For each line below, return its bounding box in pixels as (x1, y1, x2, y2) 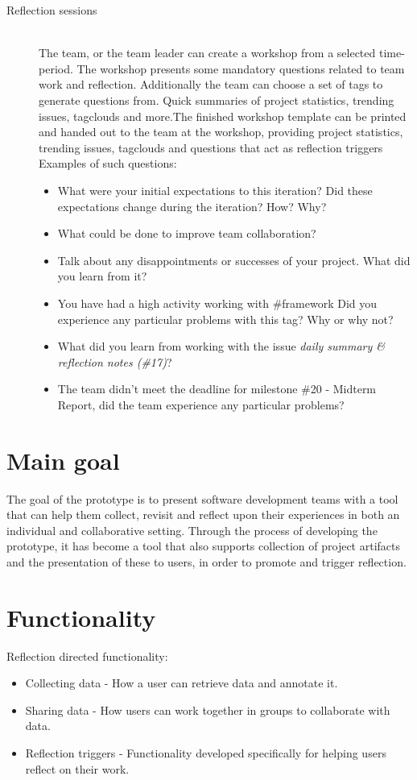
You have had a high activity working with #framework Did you (57, 294, 378, 311)
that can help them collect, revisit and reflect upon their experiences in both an (6, 506, 400, 523)
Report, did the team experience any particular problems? (57, 396, 345, 413)
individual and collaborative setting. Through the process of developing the (6, 521, 378, 538)
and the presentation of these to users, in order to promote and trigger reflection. (6, 553, 407, 570)
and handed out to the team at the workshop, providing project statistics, (39, 123, 403, 140)
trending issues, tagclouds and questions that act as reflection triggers (39, 139, 383, 156)
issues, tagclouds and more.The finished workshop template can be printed (39, 107, 407, 124)
